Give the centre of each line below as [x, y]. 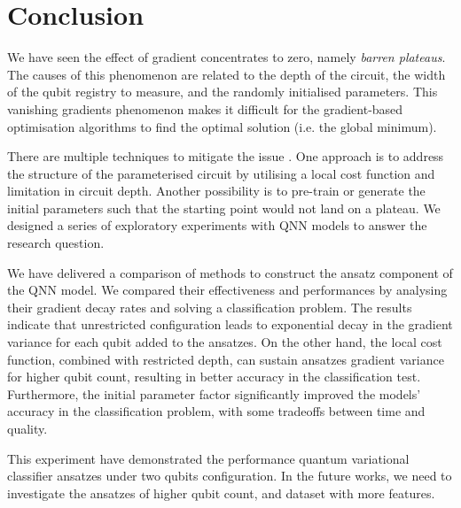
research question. [56, 243]
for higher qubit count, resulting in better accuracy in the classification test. [214, 377]
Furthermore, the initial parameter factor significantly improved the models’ [214, 393]
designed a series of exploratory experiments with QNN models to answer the [217, 225]
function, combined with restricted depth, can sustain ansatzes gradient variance [226, 359]
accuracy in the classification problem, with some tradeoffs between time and [216, 411]
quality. [27, 428]
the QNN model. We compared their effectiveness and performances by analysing [227, 290]
